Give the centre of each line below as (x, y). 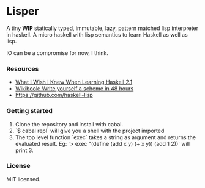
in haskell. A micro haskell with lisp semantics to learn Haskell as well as (97, 34)
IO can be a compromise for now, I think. (57, 52)
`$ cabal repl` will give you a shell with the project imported (90, 131)
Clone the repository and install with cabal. (69, 124)
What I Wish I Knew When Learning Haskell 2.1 (74, 82)
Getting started (30, 111)
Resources (23, 68)
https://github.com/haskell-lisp (54, 95)
